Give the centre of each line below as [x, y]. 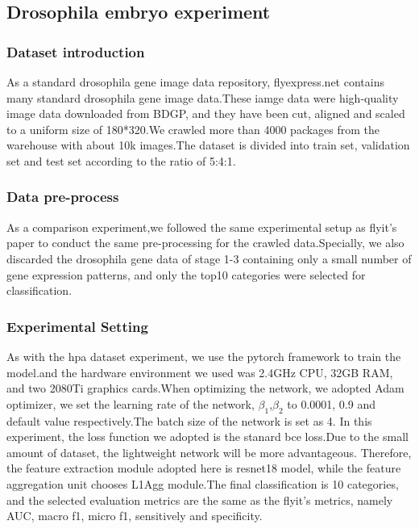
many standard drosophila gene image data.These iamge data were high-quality [203, 97]
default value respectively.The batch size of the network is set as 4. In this [189, 420]
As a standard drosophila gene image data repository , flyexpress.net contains [195, 82]
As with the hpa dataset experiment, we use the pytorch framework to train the [204, 356]
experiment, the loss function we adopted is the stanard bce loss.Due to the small [207, 437]
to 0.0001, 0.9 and [331, 403]
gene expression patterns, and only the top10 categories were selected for [186, 274]
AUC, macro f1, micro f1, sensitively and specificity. [135, 516]
